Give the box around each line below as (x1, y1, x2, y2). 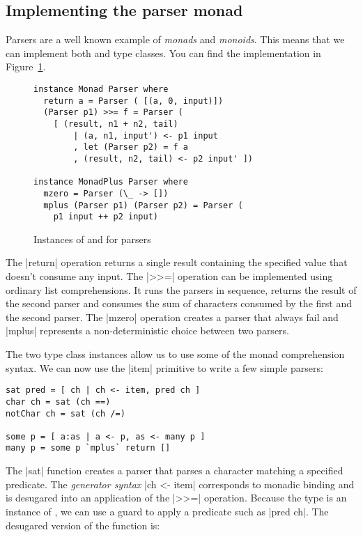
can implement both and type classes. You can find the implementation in (6, 45, 321, 60)
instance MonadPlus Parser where (33, 177, 188, 187)
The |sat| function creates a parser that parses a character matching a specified (6, 463, 343, 478)
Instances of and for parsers (33, 231, 151, 246)
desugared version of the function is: (6, 517, 160, 532)
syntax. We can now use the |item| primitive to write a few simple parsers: (6, 360, 323, 375)
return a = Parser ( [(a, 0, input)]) (43, 95, 224, 106)
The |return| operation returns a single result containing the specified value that (6, 255, 348, 270)
